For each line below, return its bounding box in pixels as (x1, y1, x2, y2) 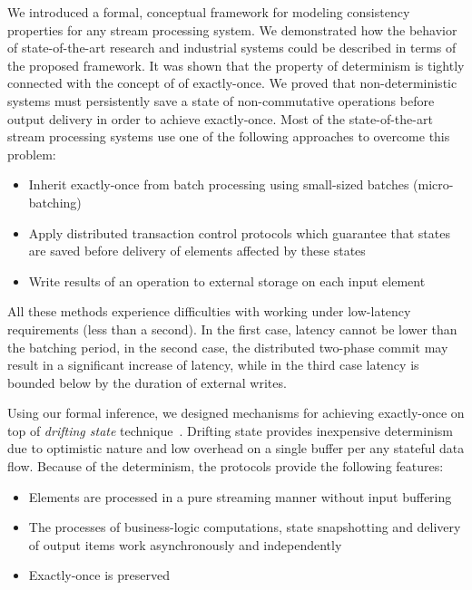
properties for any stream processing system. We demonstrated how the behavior (7, 20, 457, 39)
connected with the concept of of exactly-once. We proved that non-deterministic (7, 73, 457, 92)
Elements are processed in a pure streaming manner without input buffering (28, 487, 452, 506)
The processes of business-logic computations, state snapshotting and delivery (28, 517, 461, 537)
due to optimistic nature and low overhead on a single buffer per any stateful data (7, 439, 465, 458)
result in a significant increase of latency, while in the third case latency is (7, 355, 419, 374)
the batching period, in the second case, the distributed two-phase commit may (7, 337, 448, 356)
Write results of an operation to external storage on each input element (28, 271, 426, 290)
